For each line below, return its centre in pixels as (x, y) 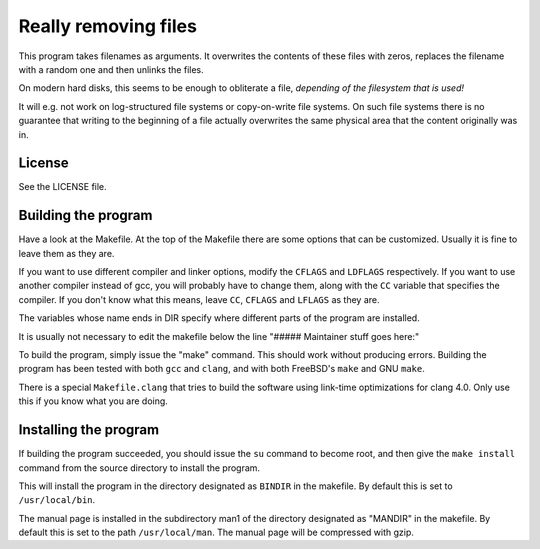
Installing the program (89, 430)
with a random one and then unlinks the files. (111, 69)
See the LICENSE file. (62, 187)
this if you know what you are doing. (93, 401)
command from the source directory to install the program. (139, 467)
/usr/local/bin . (57, 500)
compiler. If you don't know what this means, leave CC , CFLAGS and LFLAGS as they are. (199, 299)
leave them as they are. (66, 253)
